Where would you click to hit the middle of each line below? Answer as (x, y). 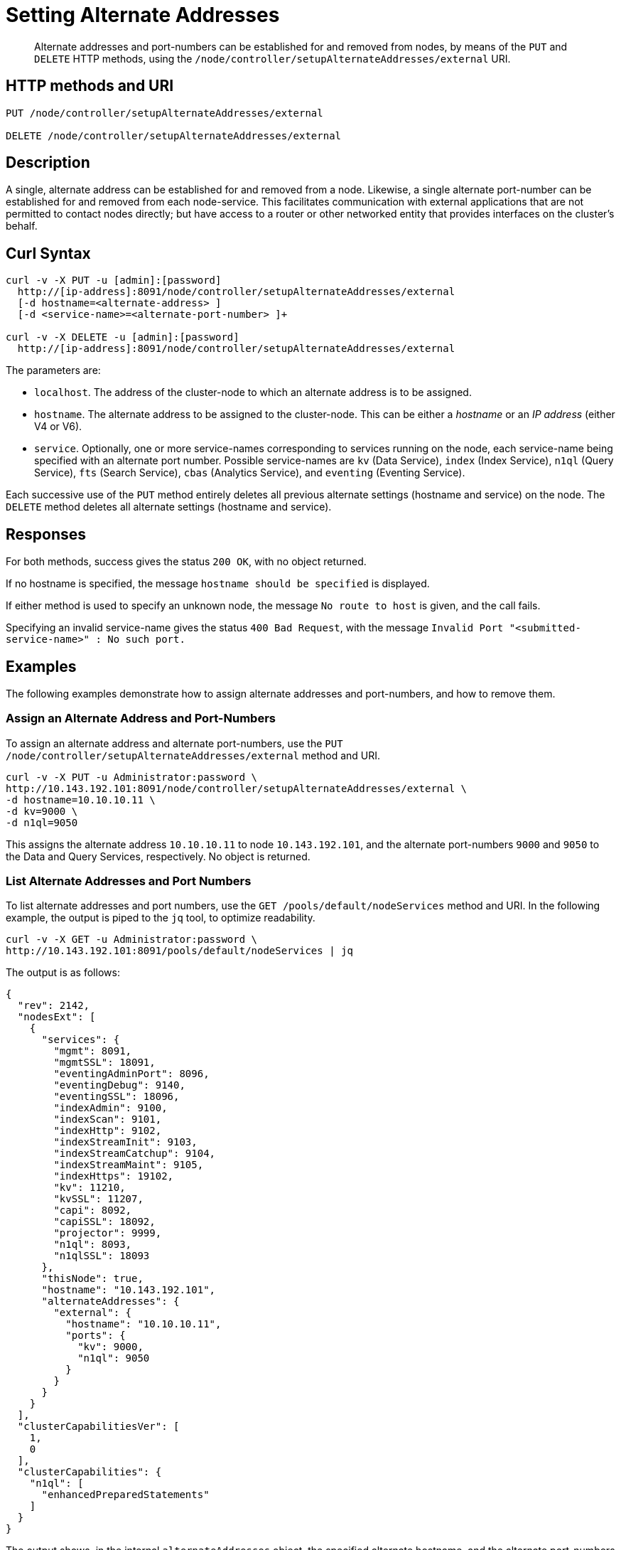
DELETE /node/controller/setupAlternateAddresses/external (174, 135)
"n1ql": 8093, (93, 1245)
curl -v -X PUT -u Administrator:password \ (132, 777)
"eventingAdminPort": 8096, (131, 1074)
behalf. (22, 226)
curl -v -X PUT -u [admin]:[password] (114, 280)
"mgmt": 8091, (93, 1051)
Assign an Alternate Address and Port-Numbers (141, 718)
